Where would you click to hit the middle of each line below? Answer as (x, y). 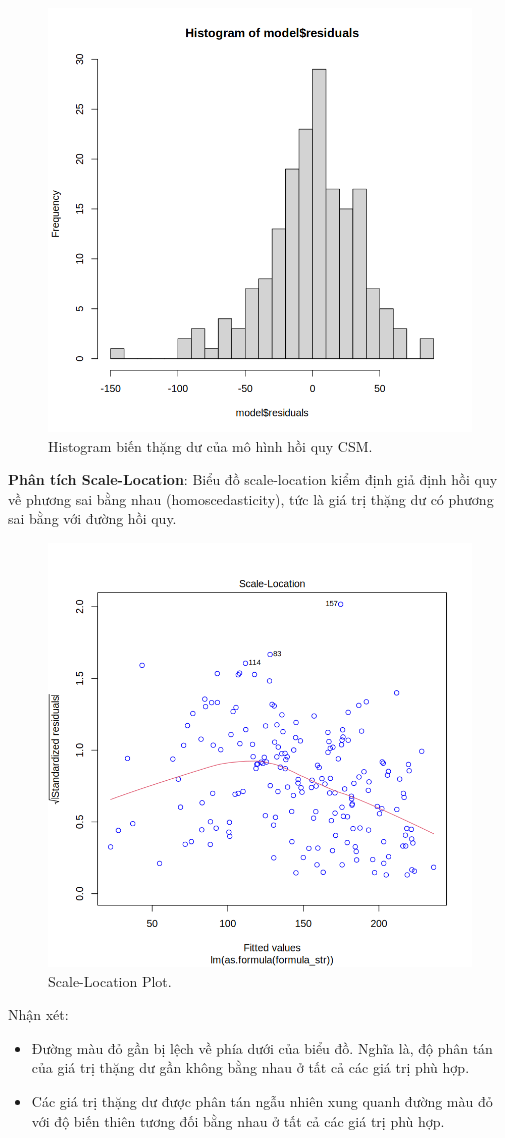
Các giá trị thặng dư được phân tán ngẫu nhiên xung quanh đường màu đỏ (262, 1100)
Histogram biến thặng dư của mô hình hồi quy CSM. (210, 445)
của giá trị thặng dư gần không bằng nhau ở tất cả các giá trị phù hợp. (250, 1067)
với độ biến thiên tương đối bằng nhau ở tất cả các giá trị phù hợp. (238, 1120)
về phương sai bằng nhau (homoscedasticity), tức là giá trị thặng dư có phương (251, 498)
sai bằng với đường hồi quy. (92, 518)
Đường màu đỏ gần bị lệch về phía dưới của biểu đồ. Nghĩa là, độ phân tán (262, 1047)
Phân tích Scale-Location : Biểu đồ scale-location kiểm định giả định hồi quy (253, 479)
